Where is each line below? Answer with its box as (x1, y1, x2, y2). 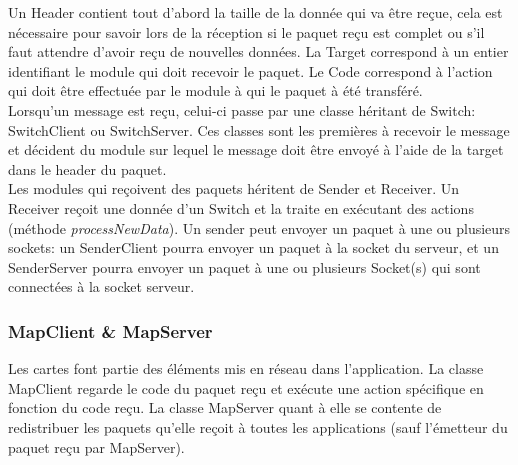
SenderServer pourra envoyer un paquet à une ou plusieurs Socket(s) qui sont (8, 256, 481, 277)
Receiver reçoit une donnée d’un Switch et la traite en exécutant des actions (8, 197, 474, 218)
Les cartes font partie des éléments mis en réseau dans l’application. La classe (8, 358, 484, 379)
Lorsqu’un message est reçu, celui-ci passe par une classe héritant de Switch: (8, 99, 476, 120)
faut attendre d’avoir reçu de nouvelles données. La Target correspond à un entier (8, 41, 509, 62)
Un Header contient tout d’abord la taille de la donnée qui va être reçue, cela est (8, 2, 503, 22)
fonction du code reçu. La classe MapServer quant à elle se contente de (8, 397, 442, 418)
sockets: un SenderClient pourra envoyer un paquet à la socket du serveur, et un (8, 237, 499, 258)
